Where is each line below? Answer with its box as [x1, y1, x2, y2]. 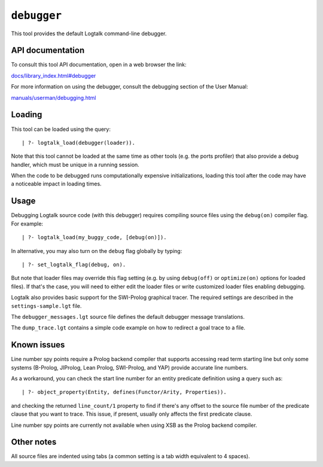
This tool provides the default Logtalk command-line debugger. [11, 30, 167, 37]
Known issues [11, 340, 65, 350]
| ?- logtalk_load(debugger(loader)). [22, 139, 136, 146]
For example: [11, 220, 44, 227]
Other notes [11, 437, 57, 447]
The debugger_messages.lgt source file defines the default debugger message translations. [11, 313, 245, 320]
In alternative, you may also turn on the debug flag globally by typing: [11, 247, 182, 254]
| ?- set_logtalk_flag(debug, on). [22, 261, 126, 268]
